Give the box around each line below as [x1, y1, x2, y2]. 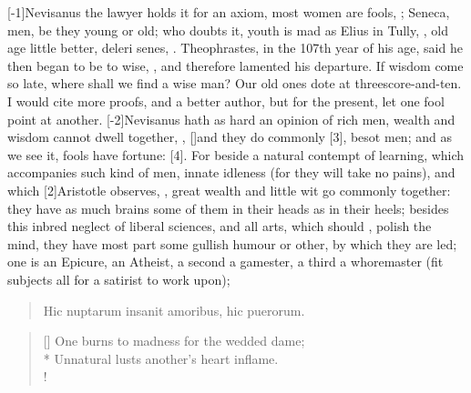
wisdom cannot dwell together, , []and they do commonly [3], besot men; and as [7, 127, 452, 146]
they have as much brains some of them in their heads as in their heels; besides [7, 198, 449, 217]
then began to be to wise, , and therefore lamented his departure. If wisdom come [7, 55, 464, 75]
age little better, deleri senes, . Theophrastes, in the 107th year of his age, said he [7, 38, 463, 57]
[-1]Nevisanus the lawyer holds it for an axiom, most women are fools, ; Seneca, [7, 3, 450, 21]
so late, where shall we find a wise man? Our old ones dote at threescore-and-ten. [7, 74, 462, 93]
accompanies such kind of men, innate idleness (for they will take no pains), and [7, 163, 456, 182]
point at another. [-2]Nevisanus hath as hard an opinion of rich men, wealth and [7, 109, 456, 128]
